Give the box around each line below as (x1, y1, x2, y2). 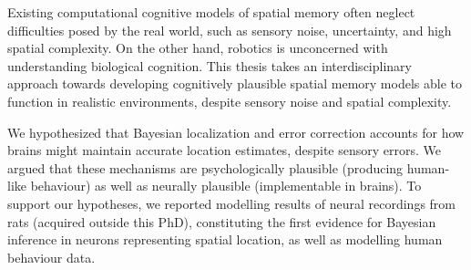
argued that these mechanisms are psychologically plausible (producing (7, 158, 404, 177)
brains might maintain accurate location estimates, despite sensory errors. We (7, 140, 441, 160)
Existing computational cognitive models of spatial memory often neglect (7, 3, 415, 21)
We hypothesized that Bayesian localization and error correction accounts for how (7, 122, 465, 141)
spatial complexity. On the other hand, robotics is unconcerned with (7, 38, 388, 57)
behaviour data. (7, 247, 96, 266)
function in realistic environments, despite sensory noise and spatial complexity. (7, 91, 452, 110)
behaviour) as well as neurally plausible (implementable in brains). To (30, 176, 422, 195)
